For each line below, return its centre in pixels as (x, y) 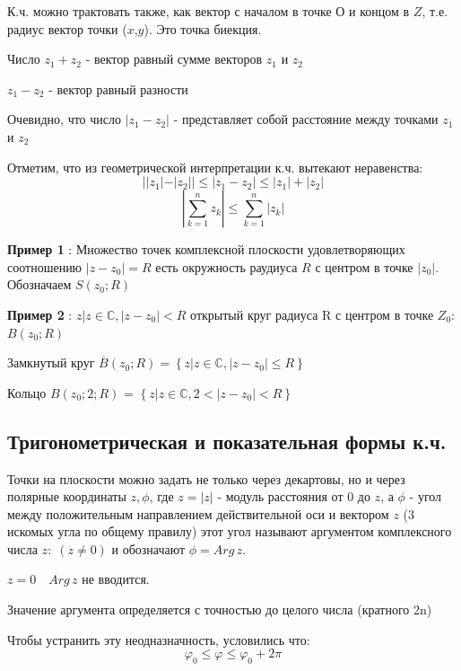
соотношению (45, 266)
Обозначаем (39, 284)
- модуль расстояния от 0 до (294, 496)
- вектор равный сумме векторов (174, 59)
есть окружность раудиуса (226, 266)
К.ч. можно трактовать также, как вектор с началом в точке (170, 11)
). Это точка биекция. (203, 28)
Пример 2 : (40, 314)
